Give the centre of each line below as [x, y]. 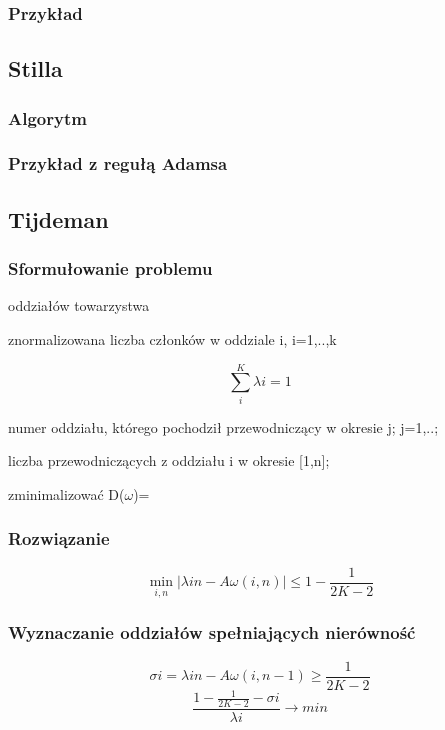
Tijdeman [58, 218]
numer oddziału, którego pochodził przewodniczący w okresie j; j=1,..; [223, 426]
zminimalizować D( [66, 493]
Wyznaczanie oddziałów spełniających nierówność [212, 632]
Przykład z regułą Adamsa [118, 163]
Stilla [35, 68]
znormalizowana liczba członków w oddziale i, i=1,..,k [172, 338]
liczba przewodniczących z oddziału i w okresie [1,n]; [169, 460]
